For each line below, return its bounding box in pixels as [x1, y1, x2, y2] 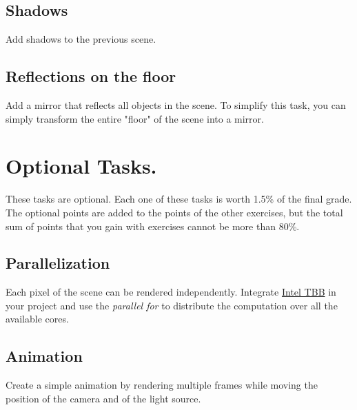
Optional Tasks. [6, 152, 157, 180]
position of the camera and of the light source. [6, 391, 201, 405]
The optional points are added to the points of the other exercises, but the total [6, 205, 343, 219]
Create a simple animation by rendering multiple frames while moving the [6, 378, 318, 392]
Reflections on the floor [6, 65, 176, 87]
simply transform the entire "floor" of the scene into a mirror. [6, 111, 264, 125]
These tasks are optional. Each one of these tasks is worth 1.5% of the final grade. [6, 192, 352, 206]
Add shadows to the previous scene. [6, 32, 156, 46]
